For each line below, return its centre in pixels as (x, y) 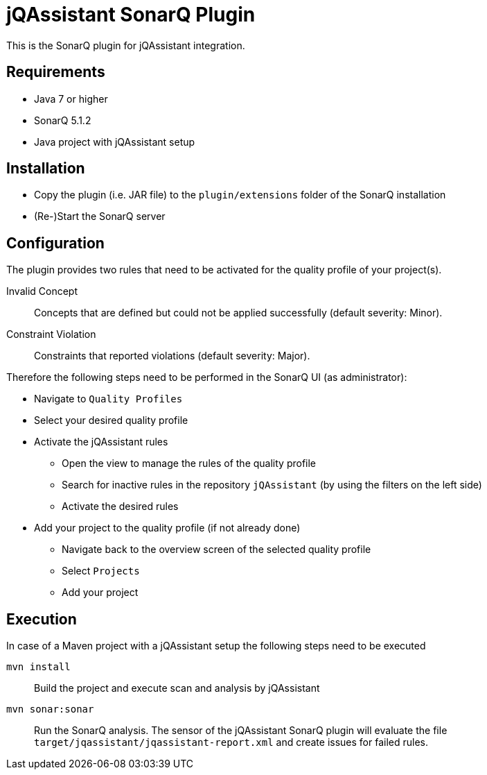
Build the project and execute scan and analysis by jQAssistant (177, 688)
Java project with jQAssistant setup (115, 142)
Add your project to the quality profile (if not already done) (167, 528)
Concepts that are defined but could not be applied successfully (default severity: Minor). (238, 313)
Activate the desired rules (120, 506)
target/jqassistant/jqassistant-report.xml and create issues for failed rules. (231, 742)
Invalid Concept (42, 291)
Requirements (56, 72)
